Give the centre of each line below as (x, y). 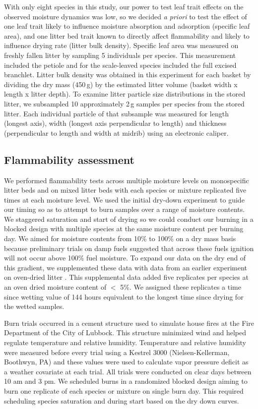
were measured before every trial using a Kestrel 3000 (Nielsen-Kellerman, (117, 352)
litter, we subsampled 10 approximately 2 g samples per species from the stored (124, 103)
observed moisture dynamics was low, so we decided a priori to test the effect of (126, 16)
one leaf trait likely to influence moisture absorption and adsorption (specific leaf (127, 26)
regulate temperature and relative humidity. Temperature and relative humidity (125, 342)
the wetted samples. (34, 306)
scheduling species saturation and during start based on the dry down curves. (122, 400)
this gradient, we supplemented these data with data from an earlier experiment (126, 267)
